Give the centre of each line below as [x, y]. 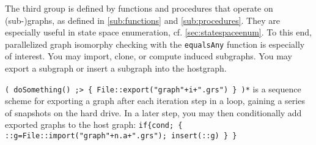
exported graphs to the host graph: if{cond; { [94, 125]
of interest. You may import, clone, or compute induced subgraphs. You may [149, 56]
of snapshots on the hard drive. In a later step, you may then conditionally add [153, 112]
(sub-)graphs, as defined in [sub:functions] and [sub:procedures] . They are [142, 20]
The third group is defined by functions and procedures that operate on [139, 8]
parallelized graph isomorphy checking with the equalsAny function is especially [155, 44]
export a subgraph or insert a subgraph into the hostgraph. [116, 68]
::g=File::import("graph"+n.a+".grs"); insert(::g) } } [121, 136]
